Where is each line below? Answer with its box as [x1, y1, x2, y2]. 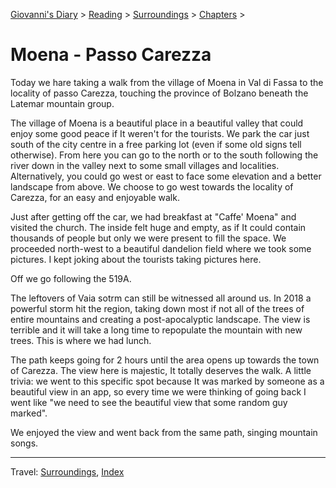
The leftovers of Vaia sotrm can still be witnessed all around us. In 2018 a [10, 292, 312, 304]
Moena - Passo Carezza [10, 44, 212, 66]
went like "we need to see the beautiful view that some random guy [10, 396, 288, 408]
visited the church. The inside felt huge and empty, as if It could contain [10, 221, 307, 233]
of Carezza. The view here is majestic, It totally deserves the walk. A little [10, 364, 312, 376]
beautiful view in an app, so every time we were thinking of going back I [10, 385, 307, 398]
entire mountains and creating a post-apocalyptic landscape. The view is [10, 313, 311, 325]
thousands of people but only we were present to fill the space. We [10, 232, 287, 244]
